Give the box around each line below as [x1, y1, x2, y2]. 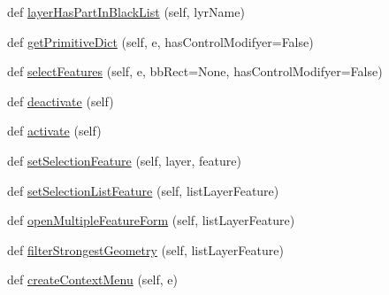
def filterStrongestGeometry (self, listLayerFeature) [7, 240, 284, 259]
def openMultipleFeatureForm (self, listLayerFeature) [7, 211, 295, 229]
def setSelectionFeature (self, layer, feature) [7, 151, 241, 169]
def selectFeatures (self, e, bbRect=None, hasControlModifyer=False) [7, 62, 383, 81]
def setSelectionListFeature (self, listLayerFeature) [7, 181, 279, 199]
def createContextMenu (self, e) [7, 270, 178, 289]
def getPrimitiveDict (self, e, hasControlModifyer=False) [7, 32, 314, 50]
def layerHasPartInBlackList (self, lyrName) [7, 3, 245, 20]
